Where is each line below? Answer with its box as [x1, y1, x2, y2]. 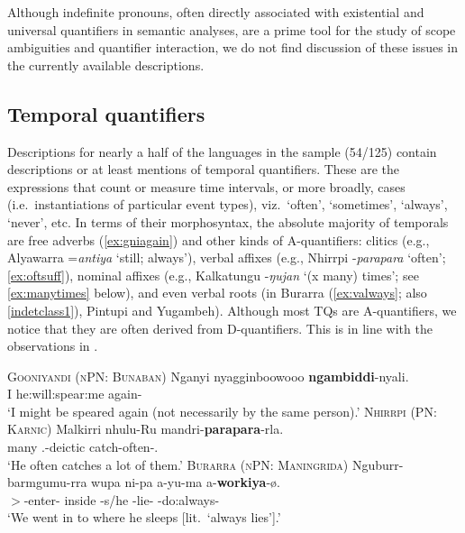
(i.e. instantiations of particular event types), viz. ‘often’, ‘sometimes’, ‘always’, [7, 195, 448, 214]
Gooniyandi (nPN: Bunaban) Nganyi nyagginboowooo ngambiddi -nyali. [7, 366, 409, 385]
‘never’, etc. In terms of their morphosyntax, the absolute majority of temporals [7, 212, 449, 231]
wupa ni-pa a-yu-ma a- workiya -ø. [91, 473, 280, 492]
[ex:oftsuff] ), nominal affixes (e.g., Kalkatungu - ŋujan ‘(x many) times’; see [7, 265, 419, 284]
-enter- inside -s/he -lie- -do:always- [23, 490, 220, 509]
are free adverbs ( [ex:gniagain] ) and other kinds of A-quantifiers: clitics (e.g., [7, 230, 430, 249]
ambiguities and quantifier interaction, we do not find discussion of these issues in [7, 38, 459, 57]
